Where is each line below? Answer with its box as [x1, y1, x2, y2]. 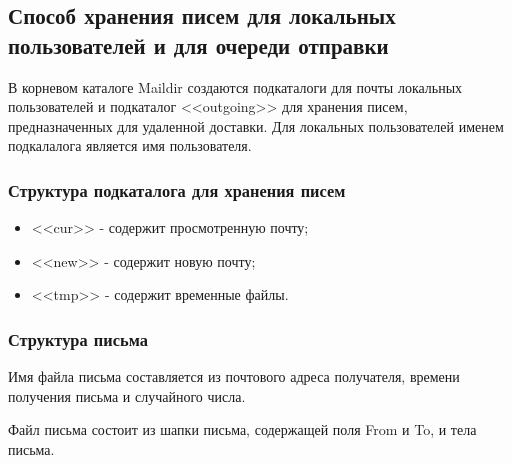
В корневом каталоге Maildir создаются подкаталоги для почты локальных [8, 76, 463, 97]
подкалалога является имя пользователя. [8, 135, 252, 156]
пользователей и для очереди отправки [8, 29, 389, 60]
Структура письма [8, 326, 148, 351]
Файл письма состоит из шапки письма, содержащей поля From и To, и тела [8, 419, 477, 440]
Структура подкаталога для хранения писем [8, 177, 346, 202]
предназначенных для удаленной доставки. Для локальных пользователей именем [8, 115, 504, 136]
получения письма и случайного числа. [8, 385, 246, 406]
